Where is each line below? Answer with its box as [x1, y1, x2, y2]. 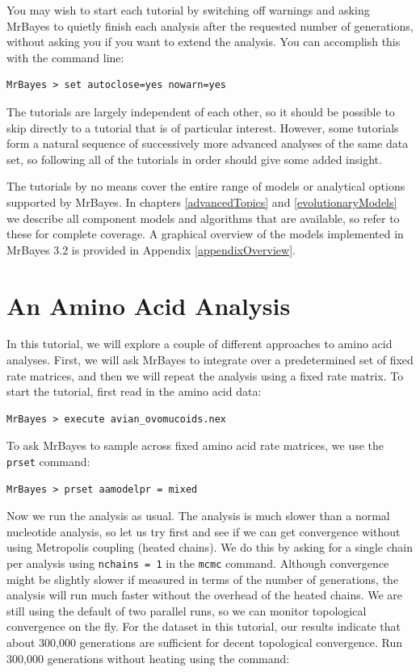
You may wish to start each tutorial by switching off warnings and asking [6, 2, 370, 18]
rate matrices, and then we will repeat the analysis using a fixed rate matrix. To [6, 367, 404, 384]
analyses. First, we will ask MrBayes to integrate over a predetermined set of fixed [6, 351, 414, 368]
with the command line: [6, 48, 124, 65]
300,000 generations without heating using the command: [6, 649, 290, 666]
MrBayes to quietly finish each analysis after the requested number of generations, [6, 17, 414, 34]
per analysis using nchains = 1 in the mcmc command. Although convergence [6, 555, 389, 572]
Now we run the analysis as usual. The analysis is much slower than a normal [6, 507, 390, 524]
